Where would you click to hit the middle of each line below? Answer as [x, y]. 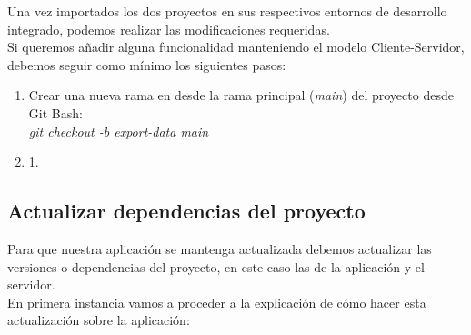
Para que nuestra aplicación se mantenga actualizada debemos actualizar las [220, 248]
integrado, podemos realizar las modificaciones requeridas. [169, 29]
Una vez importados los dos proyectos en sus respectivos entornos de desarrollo [227, 11]
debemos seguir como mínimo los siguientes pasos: [147, 64]
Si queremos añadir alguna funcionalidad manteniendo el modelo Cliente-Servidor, [236, 47]
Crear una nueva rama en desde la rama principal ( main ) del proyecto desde [241, 95]
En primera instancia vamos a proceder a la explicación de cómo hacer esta [217, 302]
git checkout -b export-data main [119, 131]
